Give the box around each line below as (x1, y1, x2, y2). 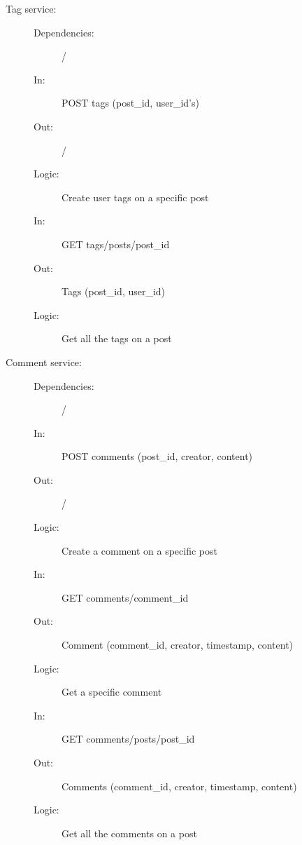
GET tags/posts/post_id (62, 236, 170, 251)
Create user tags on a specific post (62, 189, 209, 204)
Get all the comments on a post (62, 825, 197, 840)
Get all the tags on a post (62, 331, 172, 346)
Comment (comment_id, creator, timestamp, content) (62, 637, 294, 652)
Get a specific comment (62, 684, 162, 699)
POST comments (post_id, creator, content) (62, 449, 253, 464)
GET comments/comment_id (62, 590, 189, 604)
